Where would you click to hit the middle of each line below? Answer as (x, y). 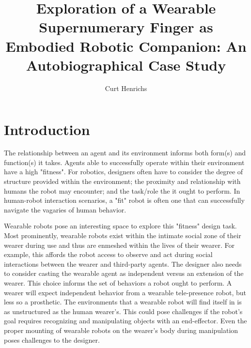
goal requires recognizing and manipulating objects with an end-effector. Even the (125, 321)
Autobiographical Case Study (126, 65)
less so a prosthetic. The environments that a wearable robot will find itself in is (123, 302)
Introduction (47, 129)
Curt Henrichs (126, 88)
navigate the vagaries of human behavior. (65, 209)
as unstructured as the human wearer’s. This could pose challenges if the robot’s (123, 311)
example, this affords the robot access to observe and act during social (108, 254)
